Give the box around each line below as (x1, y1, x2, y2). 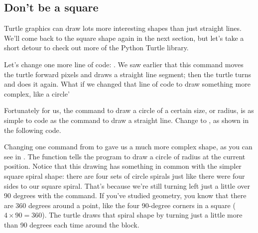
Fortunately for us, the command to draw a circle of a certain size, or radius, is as (4, 105, 254, 116)
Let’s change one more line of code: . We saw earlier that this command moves (4, 59, 244, 69)
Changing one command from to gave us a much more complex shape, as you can (4, 141, 253, 152)
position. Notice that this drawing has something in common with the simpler (4, 161, 242, 171)
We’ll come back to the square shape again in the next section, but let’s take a (4, 32, 244, 43)
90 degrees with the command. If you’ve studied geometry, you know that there (4, 190, 247, 201)
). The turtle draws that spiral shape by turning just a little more (42, 210, 243, 220)
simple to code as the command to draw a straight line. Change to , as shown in (4, 115, 249, 125)
